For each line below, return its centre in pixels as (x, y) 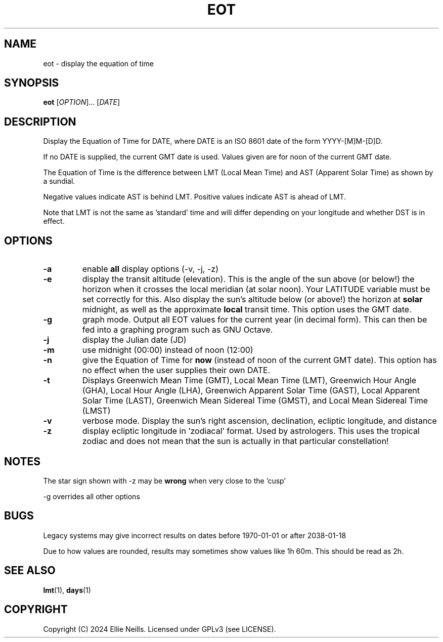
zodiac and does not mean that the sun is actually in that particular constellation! (235, 441)
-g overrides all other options (92, 496)
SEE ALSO (30, 571)
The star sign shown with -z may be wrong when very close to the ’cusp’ (164, 480)
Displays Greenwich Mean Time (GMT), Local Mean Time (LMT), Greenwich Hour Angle (249, 380)
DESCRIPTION (40, 122)
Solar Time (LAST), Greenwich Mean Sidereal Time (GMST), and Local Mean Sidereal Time (255, 401)
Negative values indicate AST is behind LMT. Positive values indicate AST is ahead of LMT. (195, 197)
